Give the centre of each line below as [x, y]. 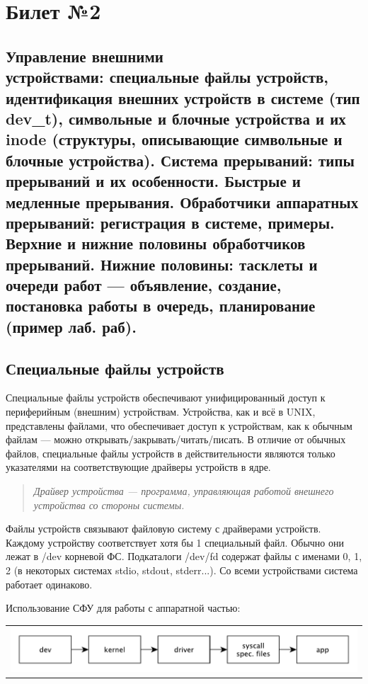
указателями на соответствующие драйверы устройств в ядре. [138, 467]
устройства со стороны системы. [109, 505]
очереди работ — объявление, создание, [144, 285]
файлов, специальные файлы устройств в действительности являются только [171, 453]
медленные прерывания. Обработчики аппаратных [182, 201]
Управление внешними [85, 56]
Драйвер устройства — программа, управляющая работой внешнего [184, 491]
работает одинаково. [49, 584]
